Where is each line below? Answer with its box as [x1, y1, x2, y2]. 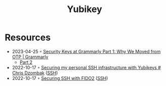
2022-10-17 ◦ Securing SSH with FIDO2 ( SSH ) [12, 75, 108, 81]
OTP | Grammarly [12, 54, 49, 60]
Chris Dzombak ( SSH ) [12, 69, 58, 76]
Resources [5, 32, 51, 43]
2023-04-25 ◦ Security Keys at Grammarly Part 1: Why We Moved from [12, 48, 161, 54]
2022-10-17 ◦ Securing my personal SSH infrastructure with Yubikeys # [12, 64, 161, 70]
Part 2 [19, 59, 32, 65]
